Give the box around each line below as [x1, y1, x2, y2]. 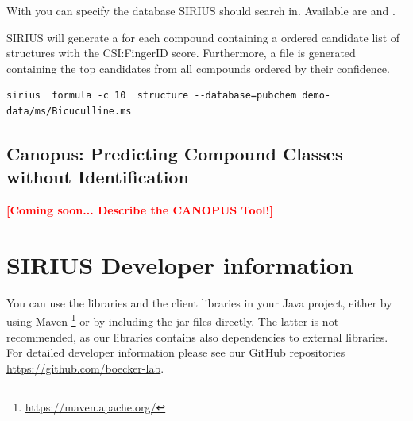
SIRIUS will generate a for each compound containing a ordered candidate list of [6, 29, 400, 45]
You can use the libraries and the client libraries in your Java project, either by [6, 294, 392, 311]
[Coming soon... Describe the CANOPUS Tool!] [6, 202, 273, 218]
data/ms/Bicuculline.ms [6, 105, 132, 117]
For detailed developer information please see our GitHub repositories [6, 344, 345, 361]
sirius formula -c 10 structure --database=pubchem [6, 90, 297, 102]
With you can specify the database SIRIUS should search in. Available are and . [6, 2, 396, 18]
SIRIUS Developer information [6, 248, 353, 280]
